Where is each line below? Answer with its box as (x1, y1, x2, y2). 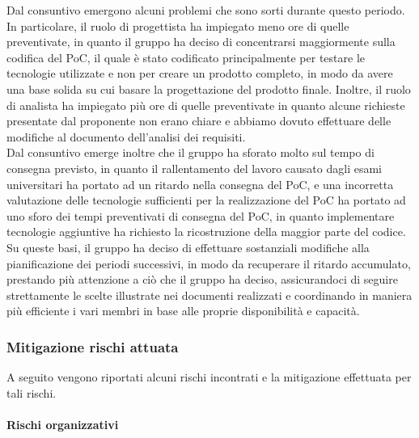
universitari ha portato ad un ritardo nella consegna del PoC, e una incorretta (6, 175, 394, 192)
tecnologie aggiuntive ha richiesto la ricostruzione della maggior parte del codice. (6, 223, 406, 240)
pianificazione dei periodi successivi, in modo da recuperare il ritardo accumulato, (6, 255, 411, 272)
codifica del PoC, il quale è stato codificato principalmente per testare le (6, 48, 366, 65)
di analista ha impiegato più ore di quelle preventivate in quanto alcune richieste (6, 96, 405, 113)
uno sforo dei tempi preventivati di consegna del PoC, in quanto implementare (6, 207, 395, 224)
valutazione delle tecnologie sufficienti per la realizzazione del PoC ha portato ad (6, 192, 406, 208)
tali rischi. (6, 384, 57, 401)
